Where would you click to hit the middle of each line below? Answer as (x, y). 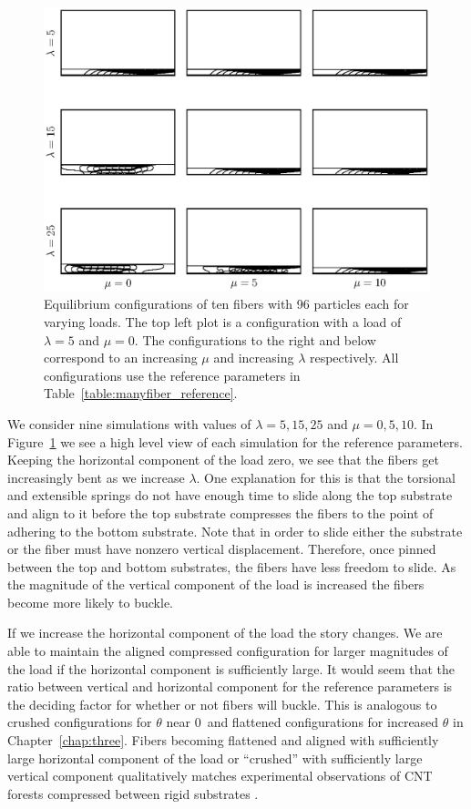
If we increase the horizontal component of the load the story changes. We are (225, 633)
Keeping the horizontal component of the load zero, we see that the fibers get (223, 460)
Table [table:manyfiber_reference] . (141, 393)
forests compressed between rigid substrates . (133, 793)
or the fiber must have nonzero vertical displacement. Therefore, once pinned (222, 549)
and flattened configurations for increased (323, 722)
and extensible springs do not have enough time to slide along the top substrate (230, 495)
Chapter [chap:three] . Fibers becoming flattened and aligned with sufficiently (223, 740)
